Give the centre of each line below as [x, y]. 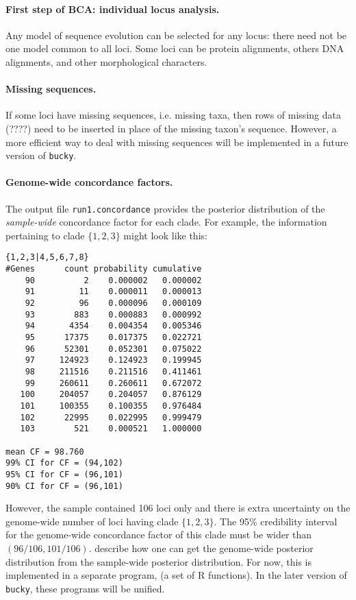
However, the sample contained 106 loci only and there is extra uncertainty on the [178, 508]
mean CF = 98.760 [45, 452]
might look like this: [165, 235]
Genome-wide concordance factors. [89, 182]
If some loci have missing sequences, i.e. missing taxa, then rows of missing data [173, 115]
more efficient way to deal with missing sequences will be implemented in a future [177, 142]
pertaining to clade [45, 235]
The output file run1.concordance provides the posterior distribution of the [165, 208]
